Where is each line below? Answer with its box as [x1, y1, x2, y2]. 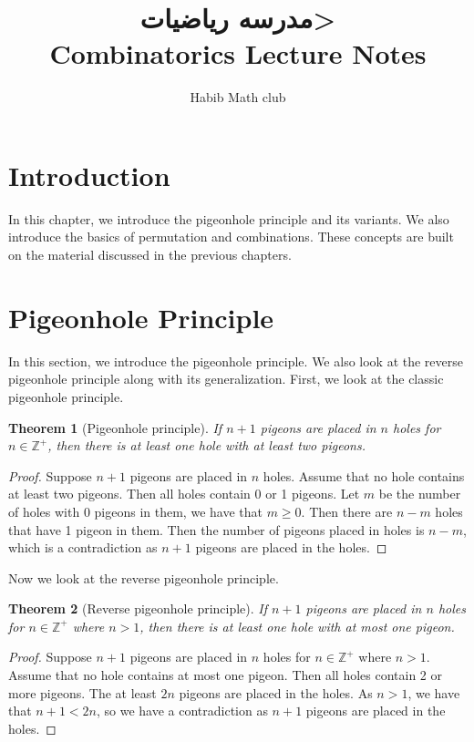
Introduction [8, 156, 170, 193]
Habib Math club [190, 88, 286, 107]
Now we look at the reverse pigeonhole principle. [8, 568, 279, 587]
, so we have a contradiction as [96, 701, 268, 720]
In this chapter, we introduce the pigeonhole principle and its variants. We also [8, 209, 449, 228]
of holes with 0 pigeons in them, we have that [8, 501, 263, 520]
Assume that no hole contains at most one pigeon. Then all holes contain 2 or [8, 665, 442, 685]
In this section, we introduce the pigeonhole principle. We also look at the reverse [8, 351, 463, 370]
